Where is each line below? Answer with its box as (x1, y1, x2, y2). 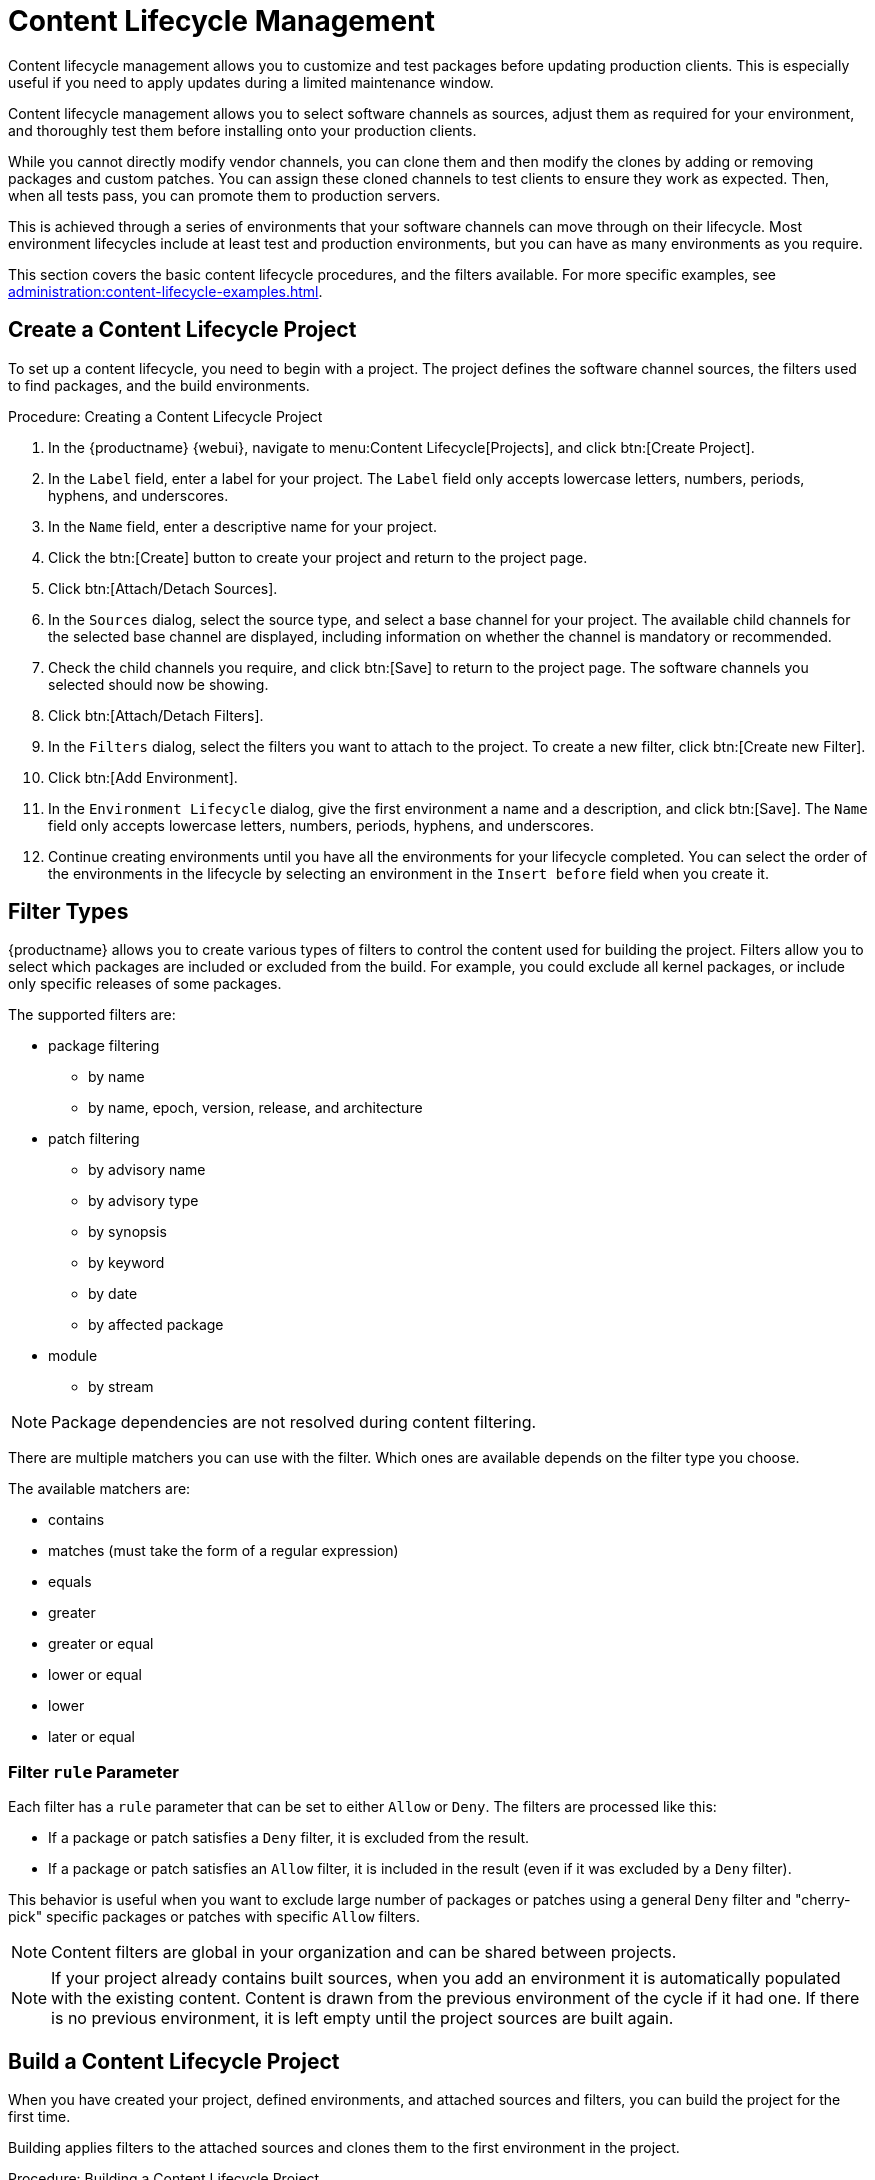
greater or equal (48, 1635, 154, 1653)
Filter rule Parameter (8, 1761, 179, 1782)
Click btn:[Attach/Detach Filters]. (48, 706, 264, 724)
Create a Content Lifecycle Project (8, 317, 357, 343)
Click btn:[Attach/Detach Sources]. (48, 579, 278, 597)
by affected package (88, 1316, 224, 1334)
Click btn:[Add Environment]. (48, 768, 238, 786)
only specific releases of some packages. (8, 975, 282, 993)
